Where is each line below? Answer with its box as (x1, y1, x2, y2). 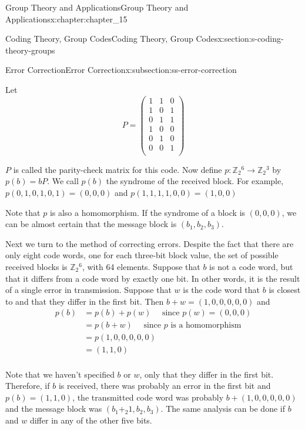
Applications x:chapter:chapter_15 (5, 12, 128, 25)
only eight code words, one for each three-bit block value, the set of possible (5, 249, 279, 261)
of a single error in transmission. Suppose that (5, 284, 172, 296)
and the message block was (5, 402, 102, 415)
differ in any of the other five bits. (29, 414, 152, 426)
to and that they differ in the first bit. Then (5, 295, 164, 307)
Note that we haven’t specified (5, 368, 115, 380)
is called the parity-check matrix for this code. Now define (13, 163, 222, 175)
